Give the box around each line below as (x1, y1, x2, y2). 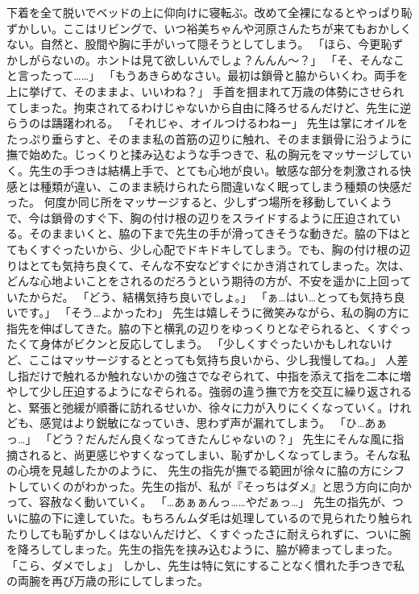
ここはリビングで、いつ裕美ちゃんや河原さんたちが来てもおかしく (62, 19, 412, 36)
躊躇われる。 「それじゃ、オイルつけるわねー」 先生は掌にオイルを (51, 114, 409, 131)
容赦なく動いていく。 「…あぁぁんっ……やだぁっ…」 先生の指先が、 (39, 493, 392, 510)
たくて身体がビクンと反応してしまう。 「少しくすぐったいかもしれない (6, 335, 381, 352)
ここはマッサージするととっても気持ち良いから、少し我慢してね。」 (28, 351, 382, 368)
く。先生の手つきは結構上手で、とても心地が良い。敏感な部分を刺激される (6, 161, 400, 178)
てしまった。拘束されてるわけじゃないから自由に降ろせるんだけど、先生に (6, 98, 400, 115)
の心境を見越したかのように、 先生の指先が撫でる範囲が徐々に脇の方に (6, 462, 383, 479)
